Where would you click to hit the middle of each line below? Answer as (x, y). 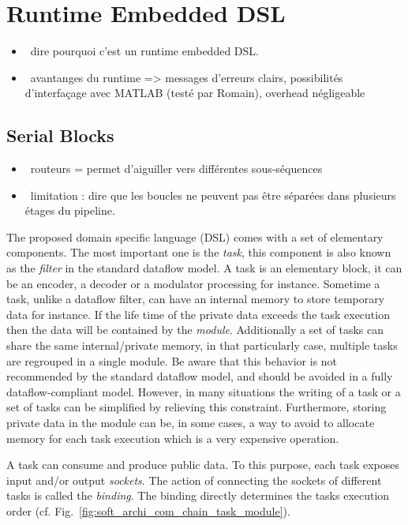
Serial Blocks (60, 135)
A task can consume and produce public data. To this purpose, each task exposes (203, 465)
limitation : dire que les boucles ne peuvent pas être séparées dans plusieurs (213, 195)
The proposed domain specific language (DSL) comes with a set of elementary (195, 236)
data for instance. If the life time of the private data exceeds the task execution (198, 314)
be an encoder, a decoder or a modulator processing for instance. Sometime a (193, 283)
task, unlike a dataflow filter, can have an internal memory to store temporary (196, 299)
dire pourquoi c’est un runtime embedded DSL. (144, 51)
